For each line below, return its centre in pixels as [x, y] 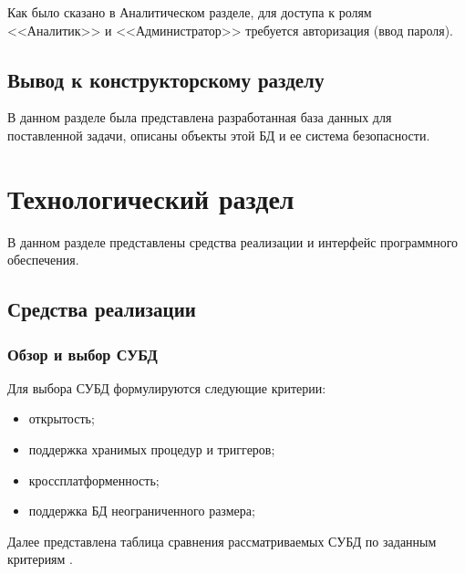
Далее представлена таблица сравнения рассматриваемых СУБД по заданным [222, 541]
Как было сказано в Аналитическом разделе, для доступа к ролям [190, 12]
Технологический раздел [151, 198]
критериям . [40, 559]
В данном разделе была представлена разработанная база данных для [200, 117]
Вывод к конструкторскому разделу [166, 79]
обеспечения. [43, 260]
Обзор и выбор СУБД [83, 354]
